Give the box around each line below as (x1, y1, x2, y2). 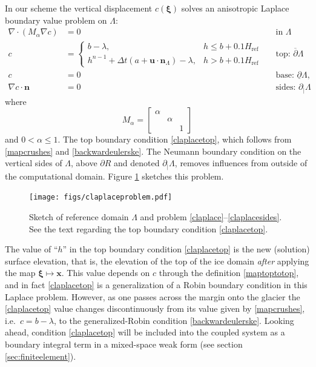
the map (5, 266, 36, 279)
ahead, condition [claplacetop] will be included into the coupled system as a (5, 326, 285, 338)
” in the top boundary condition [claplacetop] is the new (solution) (62, 243, 310, 255)
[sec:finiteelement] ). (5, 349, 76, 362)
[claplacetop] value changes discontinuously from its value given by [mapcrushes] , (5, 302, 305, 315)
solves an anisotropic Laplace (181, 2, 289, 14)
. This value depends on (61, 266, 150, 279)
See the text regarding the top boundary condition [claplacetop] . (29, 222, 268, 235)
